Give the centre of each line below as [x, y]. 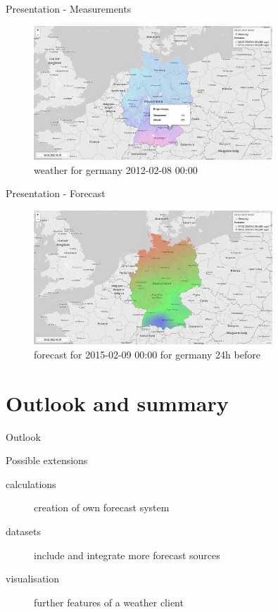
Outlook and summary [117, 402]
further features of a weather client [109, 602]
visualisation [33, 579]
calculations [31, 483]
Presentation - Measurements [69, 8]
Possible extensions [47, 460]
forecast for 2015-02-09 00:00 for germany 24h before [147, 354]
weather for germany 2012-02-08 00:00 [116, 169]
